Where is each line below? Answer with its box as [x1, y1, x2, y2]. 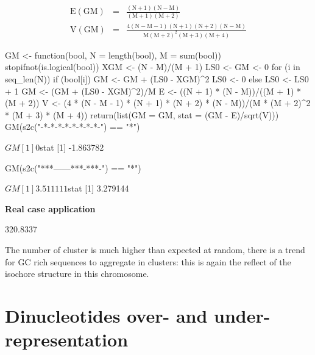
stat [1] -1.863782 [40, 141, 104, 154]
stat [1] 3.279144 [68, 182, 129, 195]
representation [5, 327, 129, 352]
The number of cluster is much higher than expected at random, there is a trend [5, 243, 305, 256]
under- [214, 303, 271, 328]
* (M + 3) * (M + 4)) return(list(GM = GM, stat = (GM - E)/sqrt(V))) [5, 108, 279, 121]
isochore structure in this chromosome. [5, 267, 149, 280]
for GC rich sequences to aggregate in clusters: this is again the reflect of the [5, 255, 291, 268]
